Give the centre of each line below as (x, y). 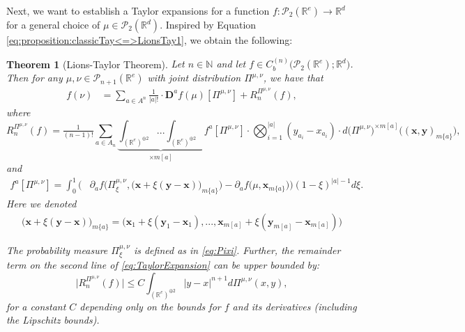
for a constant (36, 306)
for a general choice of (53, 24)
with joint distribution (194, 78)
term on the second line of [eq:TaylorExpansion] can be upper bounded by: (163, 265)
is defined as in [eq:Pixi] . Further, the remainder (237, 250)
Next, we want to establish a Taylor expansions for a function (138, 10)
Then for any (35, 78)
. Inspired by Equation (208, 24)
